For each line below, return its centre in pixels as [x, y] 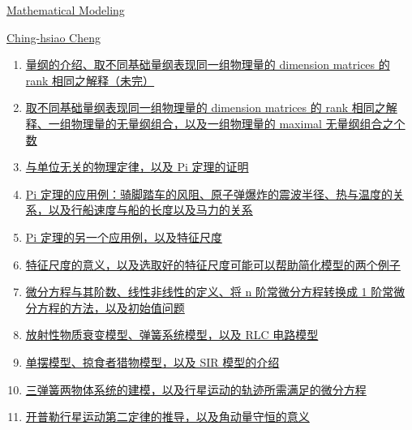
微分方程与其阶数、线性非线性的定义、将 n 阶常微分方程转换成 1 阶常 [210, 292]
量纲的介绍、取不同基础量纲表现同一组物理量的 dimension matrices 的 [208, 64]
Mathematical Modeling [66, 10]
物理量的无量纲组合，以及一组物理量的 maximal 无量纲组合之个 [238, 123]
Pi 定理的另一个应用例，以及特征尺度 [124, 236]
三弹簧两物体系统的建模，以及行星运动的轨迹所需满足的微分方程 [196, 389]
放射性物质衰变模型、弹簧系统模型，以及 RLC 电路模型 [172, 335]
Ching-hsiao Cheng [54, 37]
